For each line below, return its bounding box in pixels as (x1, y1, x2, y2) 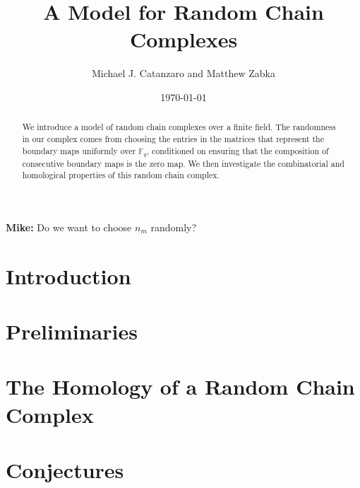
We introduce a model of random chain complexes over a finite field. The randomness (22, 121, 336, 133)
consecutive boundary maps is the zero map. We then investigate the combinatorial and (22, 157, 344, 169)
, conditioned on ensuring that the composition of (146, 144, 329, 156)
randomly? (150, 219, 197, 234)
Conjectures (6, 455, 124, 484)
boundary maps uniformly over (22, 144, 136, 156)
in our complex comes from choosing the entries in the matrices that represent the (22, 132, 325, 144)
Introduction (6, 261, 131, 290)
